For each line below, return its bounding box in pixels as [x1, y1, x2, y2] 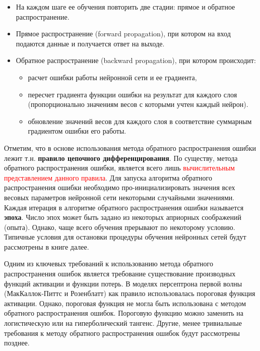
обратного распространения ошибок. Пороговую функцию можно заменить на [4, 308, 244, 318]
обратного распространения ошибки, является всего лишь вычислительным [4, 162, 235, 173]
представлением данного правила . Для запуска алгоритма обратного [4, 172, 212, 183]
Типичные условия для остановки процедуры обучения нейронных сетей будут [4, 231, 246, 242]
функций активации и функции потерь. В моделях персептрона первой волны [4, 278, 242, 288]
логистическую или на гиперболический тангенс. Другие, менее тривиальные [4, 318, 242, 328]
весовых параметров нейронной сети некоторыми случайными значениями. [4, 192, 235, 202]
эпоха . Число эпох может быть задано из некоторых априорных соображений [4, 212, 241, 222]
